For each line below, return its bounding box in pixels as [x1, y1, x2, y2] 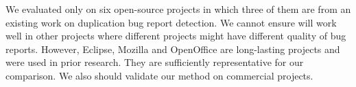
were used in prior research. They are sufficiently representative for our [5, 55, 304, 69]
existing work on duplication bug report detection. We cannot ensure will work [5, 15, 337, 29]
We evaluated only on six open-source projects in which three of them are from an [5, 2, 351, 16]
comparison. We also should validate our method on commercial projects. [5, 68, 313, 82]
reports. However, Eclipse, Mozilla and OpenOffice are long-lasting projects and [5, 41, 340, 56]
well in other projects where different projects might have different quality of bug [5, 29, 346, 43]
